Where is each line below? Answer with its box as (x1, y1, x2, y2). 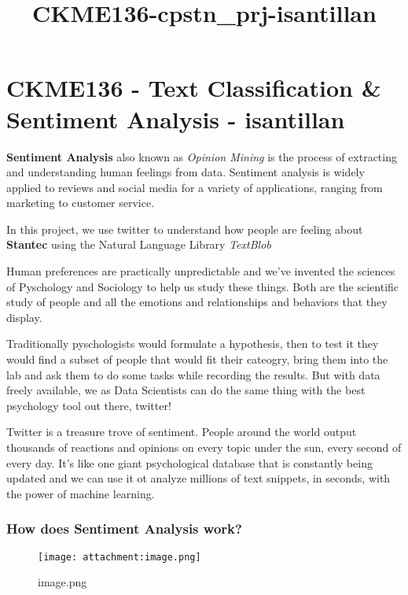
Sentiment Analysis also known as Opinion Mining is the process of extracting (6, 148, 397, 164)
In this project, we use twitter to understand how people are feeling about (6, 220, 363, 237)
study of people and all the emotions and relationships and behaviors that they (6, 294, 388, 310)
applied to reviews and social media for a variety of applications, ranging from (6, 179, 383, 195)
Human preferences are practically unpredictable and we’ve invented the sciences (6, 263, 395, 279)
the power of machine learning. (6, 485, 155, 501)
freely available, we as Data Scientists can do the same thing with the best (6, 382, 366, 398)
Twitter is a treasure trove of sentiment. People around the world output (6, 423, 357, 440)
